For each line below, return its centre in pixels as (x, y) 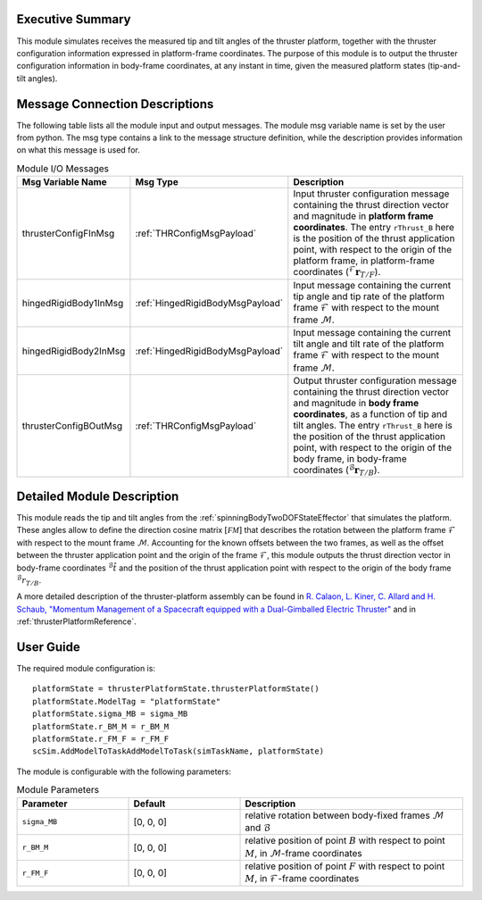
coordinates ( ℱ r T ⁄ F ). (337, 272)
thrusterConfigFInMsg (68, 234)
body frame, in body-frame (350, 459)
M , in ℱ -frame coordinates (302, 879)
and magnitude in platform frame (363, 216)
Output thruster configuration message (375, 381)
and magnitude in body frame (356, 404)
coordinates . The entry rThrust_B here (374, 228)
